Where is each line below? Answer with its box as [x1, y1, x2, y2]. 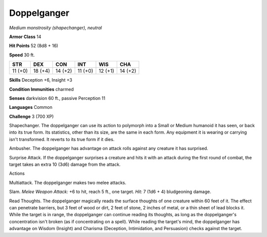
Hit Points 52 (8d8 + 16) [9, 43, 58, 49]
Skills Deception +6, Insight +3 [9, 77, 73, 83]
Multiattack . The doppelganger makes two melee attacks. [9, 180, 127, 186]
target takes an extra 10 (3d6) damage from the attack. [9, 161, 121, 168]
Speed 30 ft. [9, 52, 35, 58]
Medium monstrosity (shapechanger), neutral [9, 25, 102, 31]
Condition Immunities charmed [9, 86, 74, 92]
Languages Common [9, 104, 53, 110]
